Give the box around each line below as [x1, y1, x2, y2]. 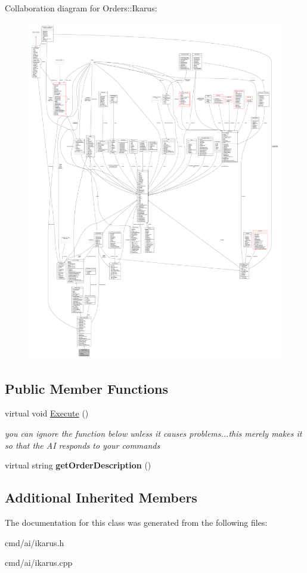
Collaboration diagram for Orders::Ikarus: [5, 2, 157, 14]
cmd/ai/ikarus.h [5, 536, 64, 549]
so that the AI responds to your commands [5, 439, 160, 451]
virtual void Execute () [5, 407, 89, 419]
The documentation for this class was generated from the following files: [5, 516, 268, 528]
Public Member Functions [5, 379, 168, 397]
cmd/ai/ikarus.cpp [5, 556, 73, 569]
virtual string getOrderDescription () [5, 459, 151, 471]
